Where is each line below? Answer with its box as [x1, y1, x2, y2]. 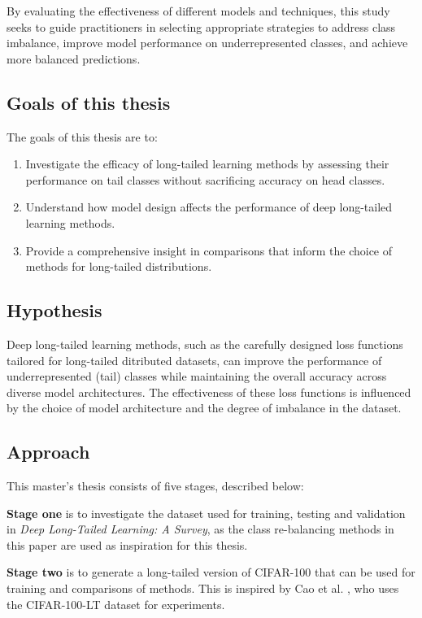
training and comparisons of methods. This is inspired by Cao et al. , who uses [7, 580, 399, 597]
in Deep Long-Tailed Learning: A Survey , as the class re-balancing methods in [7, 520, 394, 537]
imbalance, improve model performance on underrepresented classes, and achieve [7, 34, 408, 51]
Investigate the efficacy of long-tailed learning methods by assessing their [25, 155, 389, 172]
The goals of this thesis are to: [7, 128, 158, 145]
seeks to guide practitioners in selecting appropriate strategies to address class [7, 18, 396, 35]
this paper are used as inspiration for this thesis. [7, 536, 248, 553]
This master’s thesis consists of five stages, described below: [7, 477, 304, 494]
